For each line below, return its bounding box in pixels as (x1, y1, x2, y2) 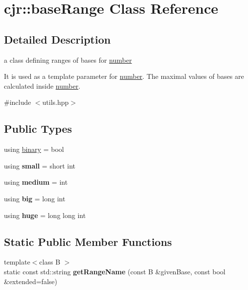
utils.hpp (42, 97, 69, 107)
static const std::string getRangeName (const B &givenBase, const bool (4, 266, 225, 276)
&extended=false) (4, 276, 57, 286)
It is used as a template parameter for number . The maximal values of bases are (4, 71, 244, 81)
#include (4, 97, 31, 107)
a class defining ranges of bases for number (4, 54, 132, 65)
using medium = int (4, 177, 68, 187)
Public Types (4, 121, 72, 136)
